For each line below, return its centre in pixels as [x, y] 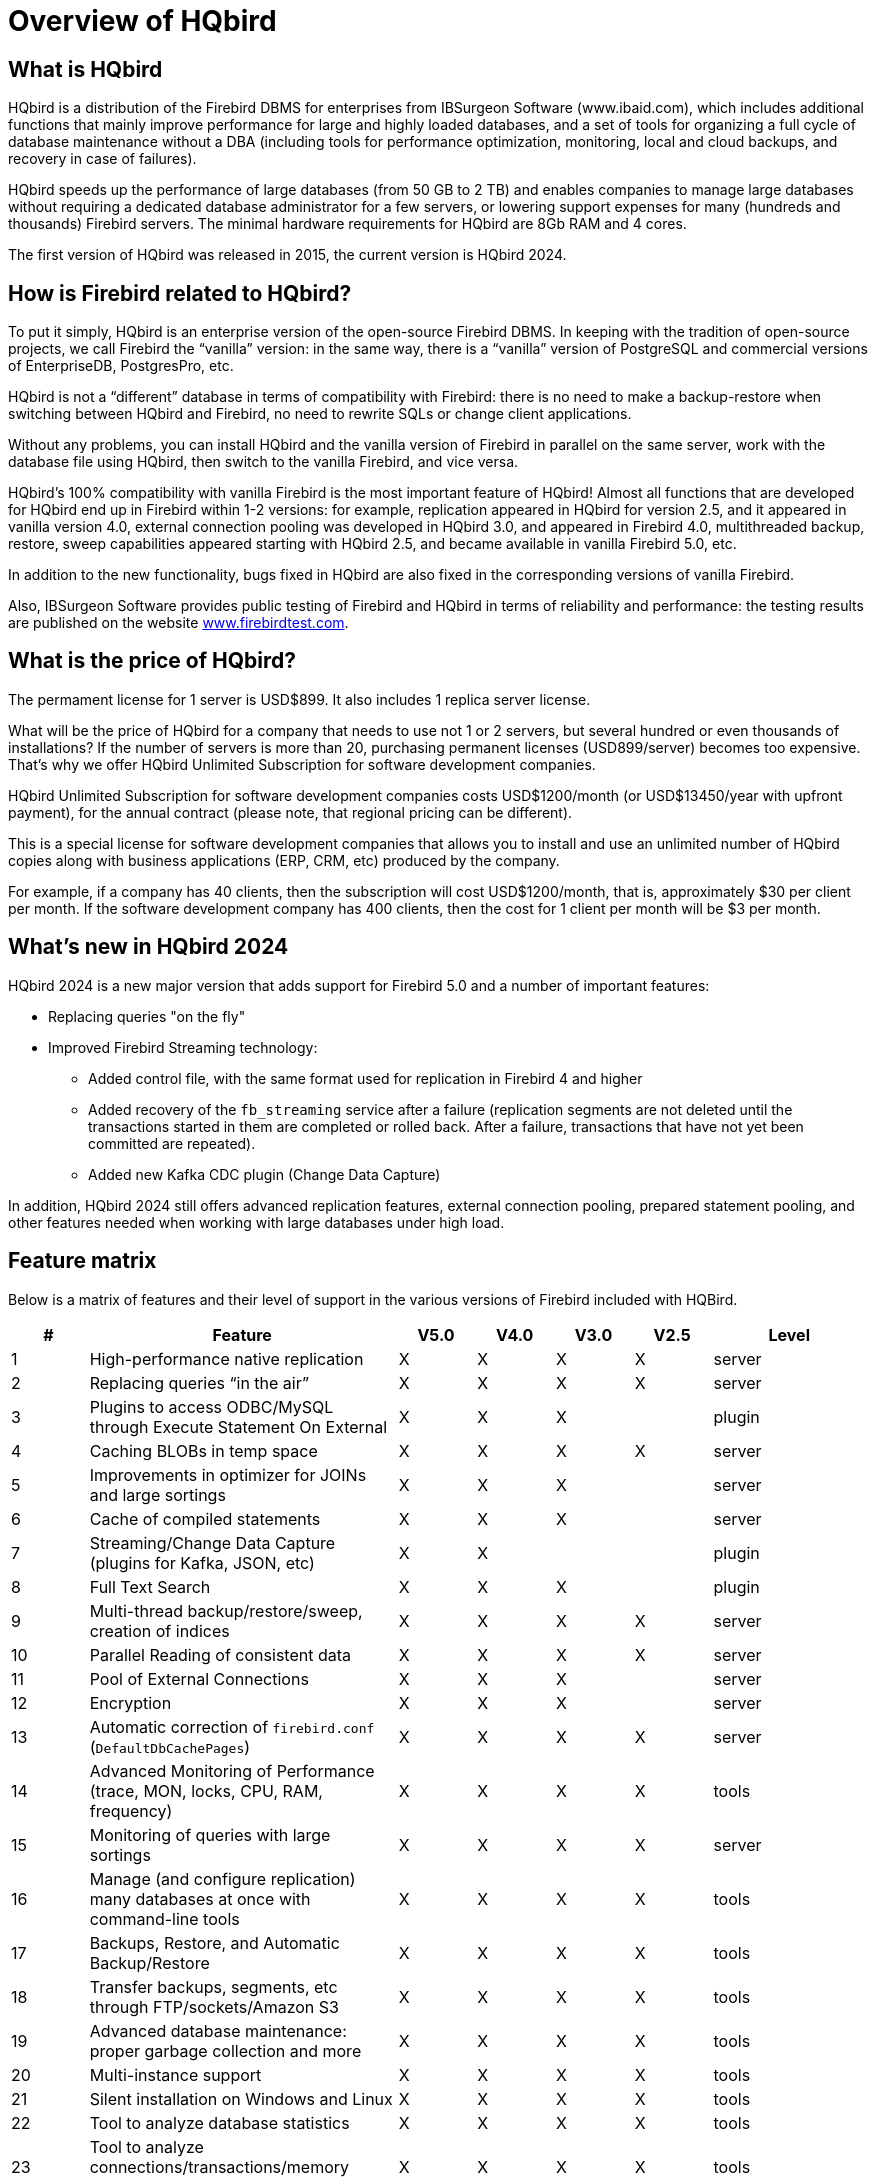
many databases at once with [200, 1898]
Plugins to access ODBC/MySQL [211, 1406]
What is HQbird [85, 69]
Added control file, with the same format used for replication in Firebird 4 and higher [365, 1078]
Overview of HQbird [142, 21]
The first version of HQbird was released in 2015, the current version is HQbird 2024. [287, 255]
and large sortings [157, 1494]
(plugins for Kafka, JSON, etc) [202, 1562]
